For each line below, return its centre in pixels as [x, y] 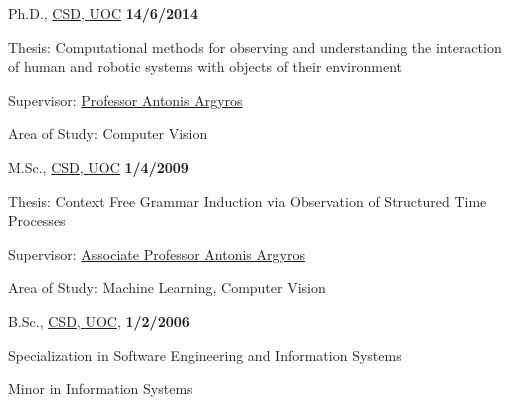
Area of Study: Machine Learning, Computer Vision [167, 287]
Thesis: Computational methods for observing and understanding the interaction [255, 46]
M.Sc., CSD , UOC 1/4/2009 [98, 166]
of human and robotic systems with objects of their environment [205, 66]
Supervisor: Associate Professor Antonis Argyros [156, 253]
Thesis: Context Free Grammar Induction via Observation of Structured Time [247, 200]
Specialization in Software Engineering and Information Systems [205, 354]
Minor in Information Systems [100, 388]
